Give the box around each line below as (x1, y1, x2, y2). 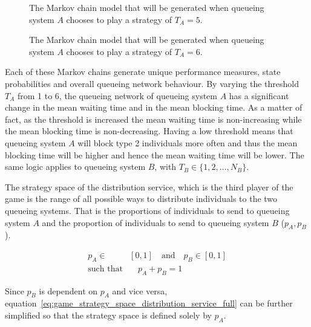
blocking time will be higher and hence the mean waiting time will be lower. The (5, 148, 304, 161)
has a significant (229, 89, 289, 102)
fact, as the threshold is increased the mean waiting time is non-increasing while (5, 112, 302, 125)
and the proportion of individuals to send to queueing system (42, 216, 269, 228)
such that (88, 264, 123, 273)
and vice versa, (112, 284, 168, 297)
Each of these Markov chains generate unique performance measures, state (5, 65, 281, 78)
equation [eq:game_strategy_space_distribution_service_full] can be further (5, 297, 293, 309)
